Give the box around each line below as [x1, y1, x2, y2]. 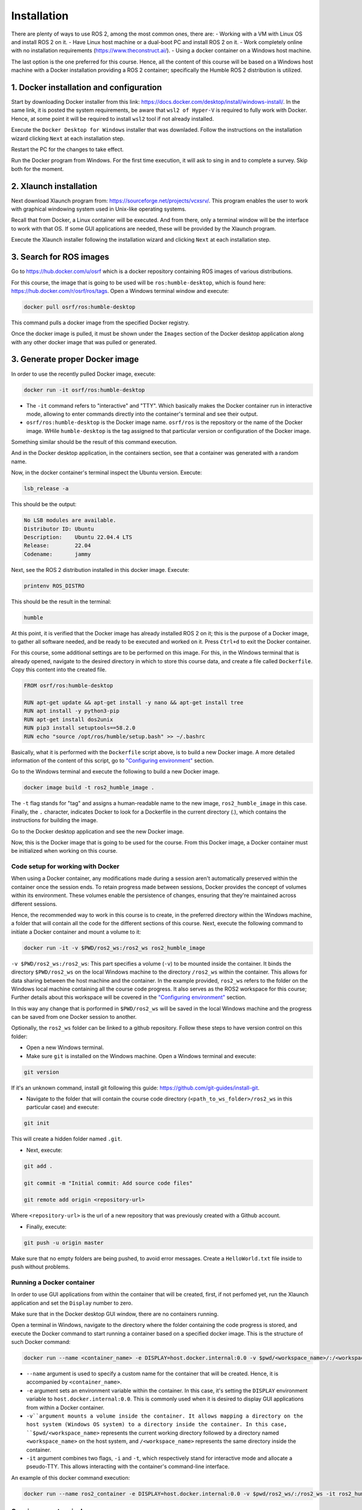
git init [24, 1120, 50, 1126]
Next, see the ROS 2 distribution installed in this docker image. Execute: [11, 566, 189, 573]
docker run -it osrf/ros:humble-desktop [24, 387, 145, 393]
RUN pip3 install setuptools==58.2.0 [24, 725, 136, 731]
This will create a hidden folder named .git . [11, 1136, 122, 1143]
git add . [24, 1163, 53, 1169]
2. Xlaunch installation [11, 181, 98, 191]
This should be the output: [11, 501, 77, 508]
